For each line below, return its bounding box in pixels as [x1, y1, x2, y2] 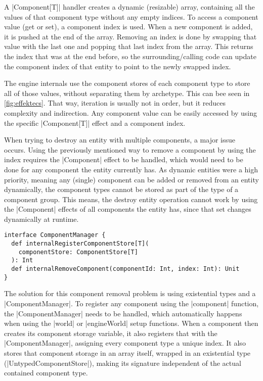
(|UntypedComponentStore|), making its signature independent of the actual [4, 357, 241, 368]
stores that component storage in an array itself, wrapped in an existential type [4, 347, 251, 358]
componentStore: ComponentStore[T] [18, 248, 138, 256]
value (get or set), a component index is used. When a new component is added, [4, 21, 253, 32]
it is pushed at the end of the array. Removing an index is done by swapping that [4, 31, 257, 41]
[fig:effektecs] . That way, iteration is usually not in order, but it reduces [4, 98, 226, 108]
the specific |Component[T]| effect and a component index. [4, 117, 186, 128]
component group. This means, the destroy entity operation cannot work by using [4, 194, 258, 204]
